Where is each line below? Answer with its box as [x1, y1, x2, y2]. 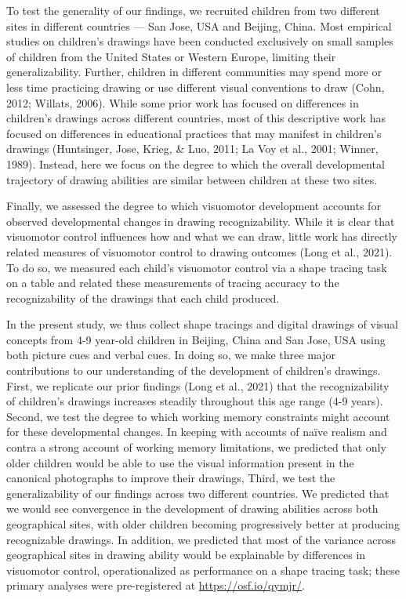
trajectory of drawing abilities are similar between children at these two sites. [6, 171, 378, 187]
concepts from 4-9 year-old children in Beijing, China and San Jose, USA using [6, 331, 386, 347]
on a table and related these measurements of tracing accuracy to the [6, 274, 339, 291]
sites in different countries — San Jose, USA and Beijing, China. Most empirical [6, 17, 392, 34]
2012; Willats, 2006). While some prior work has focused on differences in [6, 94, 359, 111]
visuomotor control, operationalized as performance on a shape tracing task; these [6, 561, 400, 578]
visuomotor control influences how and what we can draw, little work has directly [6, 228, 397, 245]
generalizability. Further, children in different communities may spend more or [6, 64, 382, 80]
